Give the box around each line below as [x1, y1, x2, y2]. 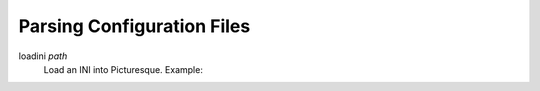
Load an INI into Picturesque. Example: [43, 63, 204, 75]
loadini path [18, 50, 68, 62]
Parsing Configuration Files [18, 15, 251, 37]
